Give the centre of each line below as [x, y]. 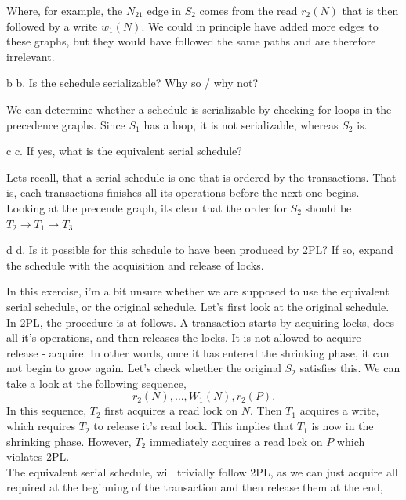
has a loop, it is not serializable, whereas [241, 124]
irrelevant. [31, 56]
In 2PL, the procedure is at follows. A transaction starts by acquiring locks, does [201, 322]
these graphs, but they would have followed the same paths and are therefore [191, 41]
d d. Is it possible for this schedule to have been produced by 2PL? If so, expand [200, 250]
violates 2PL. [38, 457]
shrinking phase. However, [69, 441]
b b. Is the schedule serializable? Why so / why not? [132, 83]
